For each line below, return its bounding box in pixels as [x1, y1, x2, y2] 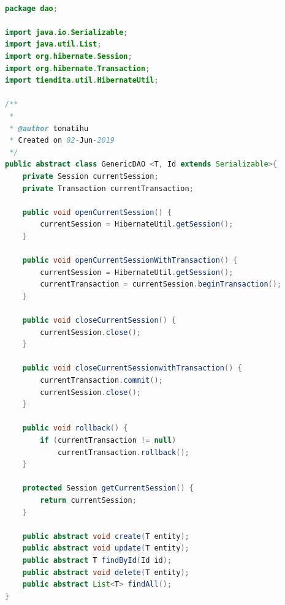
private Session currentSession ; [22, 171, 159, 181]
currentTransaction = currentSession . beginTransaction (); [40, 280, 282, 289]
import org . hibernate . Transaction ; [5, 64, 150, 73]
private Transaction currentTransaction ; [22, 184, 194, 193]
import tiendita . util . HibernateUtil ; [5, 76, 159, 85]
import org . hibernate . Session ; [5, 51, 132, 61]
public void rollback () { [22, 424, 128, 433]
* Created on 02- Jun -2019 [9, 136, 115, 145]
